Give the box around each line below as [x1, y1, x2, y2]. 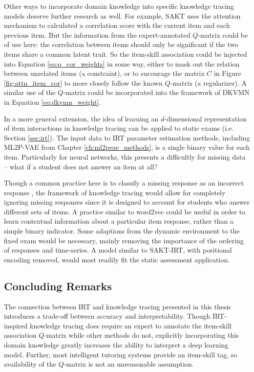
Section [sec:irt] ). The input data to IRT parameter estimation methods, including [4, 132, 250, 142]
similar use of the [4, 87, 56, 97]
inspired [4, 320, 28, 330]
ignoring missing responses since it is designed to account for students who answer [4, 197, 250, 207]
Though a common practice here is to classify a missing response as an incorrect [4, 178, 244, 188]
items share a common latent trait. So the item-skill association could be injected [4, 48, 247, 59]
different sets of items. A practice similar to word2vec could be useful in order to [4, 206, 246, 216]
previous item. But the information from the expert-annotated [4, 29, 190, 40]
